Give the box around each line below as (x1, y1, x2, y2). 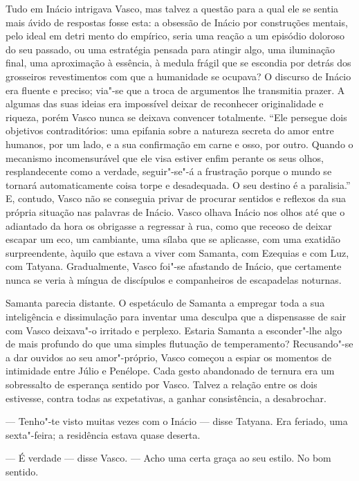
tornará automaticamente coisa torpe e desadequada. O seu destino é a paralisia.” (6, 177, 351, 192)
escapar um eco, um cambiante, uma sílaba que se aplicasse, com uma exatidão (6, 232, 341, 246)
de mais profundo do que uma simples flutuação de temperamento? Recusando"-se (6, 336, 353, 351)
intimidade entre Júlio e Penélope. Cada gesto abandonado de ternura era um (6, 363, 335, 378)
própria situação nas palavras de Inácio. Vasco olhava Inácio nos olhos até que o (6, 204, 345, 219)
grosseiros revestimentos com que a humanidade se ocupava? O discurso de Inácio (6, 69, 351, 83)
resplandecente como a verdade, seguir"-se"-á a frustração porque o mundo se (6, 164, 332, 179)
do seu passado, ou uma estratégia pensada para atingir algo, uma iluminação (6, 42, 335, 56)
